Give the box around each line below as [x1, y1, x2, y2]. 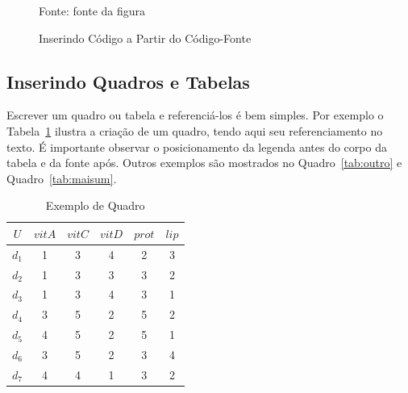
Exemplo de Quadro [45, 197, 145, 214]
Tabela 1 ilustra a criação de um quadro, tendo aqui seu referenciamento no [6, 122, 383, 139]
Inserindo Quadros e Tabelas [6, 69, 250, 94]
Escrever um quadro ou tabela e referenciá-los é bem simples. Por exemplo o [6, 107, 384, 123]
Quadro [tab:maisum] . [6, 169, 117, 186]
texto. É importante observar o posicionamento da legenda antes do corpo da [6, 138, 387, 155]
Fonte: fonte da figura [39, 2, 146, 19]
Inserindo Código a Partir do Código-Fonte [39, 29, 252, 46]
